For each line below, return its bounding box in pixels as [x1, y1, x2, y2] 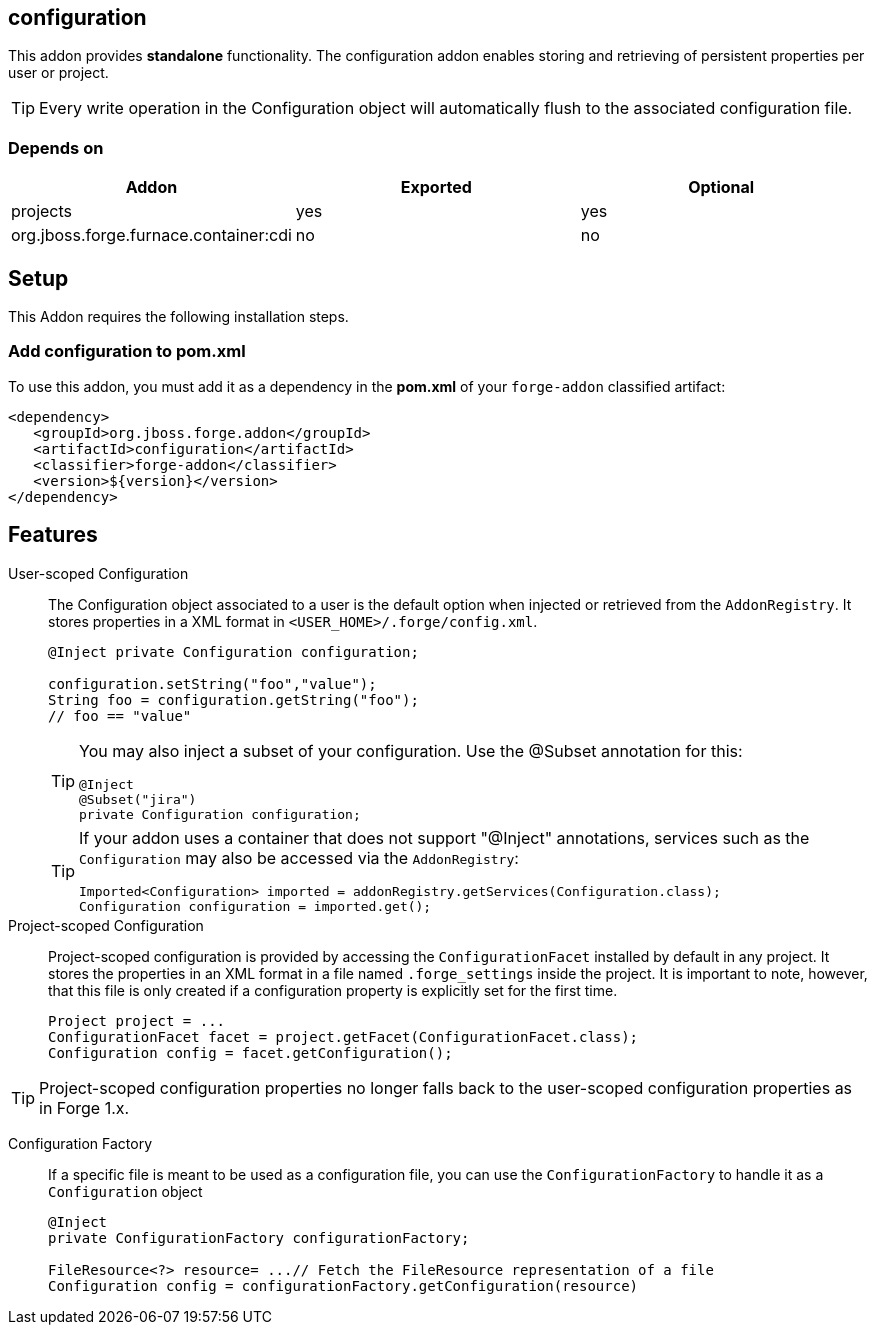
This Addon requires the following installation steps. [8, 308, 349, 326]
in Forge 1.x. [39, 1097, 130, 1118]
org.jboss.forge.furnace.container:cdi [11, 225, 292, 246]
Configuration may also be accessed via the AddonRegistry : [79, 847, 519, 868]
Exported [400, 177, 472, 198]
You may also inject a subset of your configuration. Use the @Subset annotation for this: [79, 740, 743, 761]
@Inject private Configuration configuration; [48, 643, 419, 660]
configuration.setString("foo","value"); [48, 675, 377, 692]
